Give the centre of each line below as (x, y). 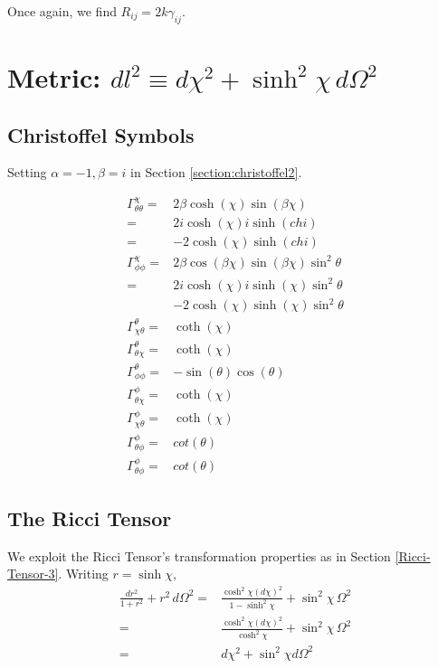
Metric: (54, 76)
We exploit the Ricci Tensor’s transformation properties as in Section (199, 555)
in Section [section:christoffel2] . (216, 172)
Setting (27, 172)
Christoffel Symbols (101, 134)
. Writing (83, 574)
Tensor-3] (33, 574)
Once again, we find (62, 11)
